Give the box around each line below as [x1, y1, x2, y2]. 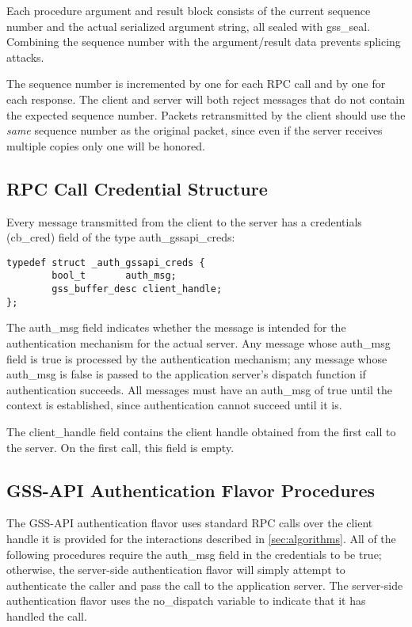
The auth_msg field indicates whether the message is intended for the [6, 319, 346, 336]
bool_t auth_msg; [51, 270, 177, 282]
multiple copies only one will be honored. [6, 137, 205, 154]
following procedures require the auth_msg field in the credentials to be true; [6, 545, 382, 562]
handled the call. [6, 607, 87, 624]
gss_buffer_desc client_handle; [51, 283, 223, 295]
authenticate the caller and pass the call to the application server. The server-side [6, 576, 403, 593]
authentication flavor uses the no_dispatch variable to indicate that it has [6, 592, 366, 609]
